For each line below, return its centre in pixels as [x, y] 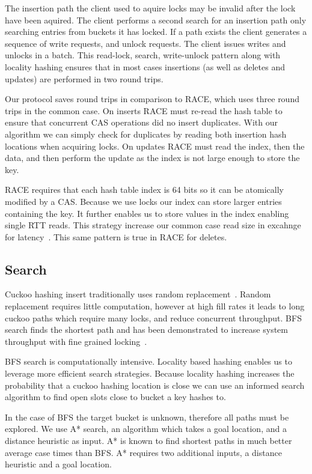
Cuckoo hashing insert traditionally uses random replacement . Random [138, 294]
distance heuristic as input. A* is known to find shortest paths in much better [148, 441]
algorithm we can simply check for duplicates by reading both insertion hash [146, 134]
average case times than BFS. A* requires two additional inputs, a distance [143, 452]
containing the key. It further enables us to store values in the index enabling [147, 213]
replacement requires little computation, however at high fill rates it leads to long [155, 306]
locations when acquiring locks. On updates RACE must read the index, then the [155, 146]
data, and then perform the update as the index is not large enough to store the [152, 158]
